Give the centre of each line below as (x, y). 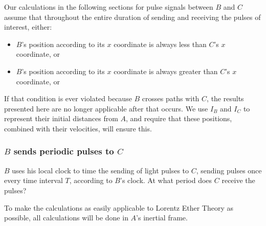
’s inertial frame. (162, 218)
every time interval (34, 180)
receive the (238, 180)
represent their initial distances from (61, 118)
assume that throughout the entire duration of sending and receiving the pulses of (132, 17)
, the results (225, 98)
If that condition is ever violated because (68, 98)
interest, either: (28, 27)
